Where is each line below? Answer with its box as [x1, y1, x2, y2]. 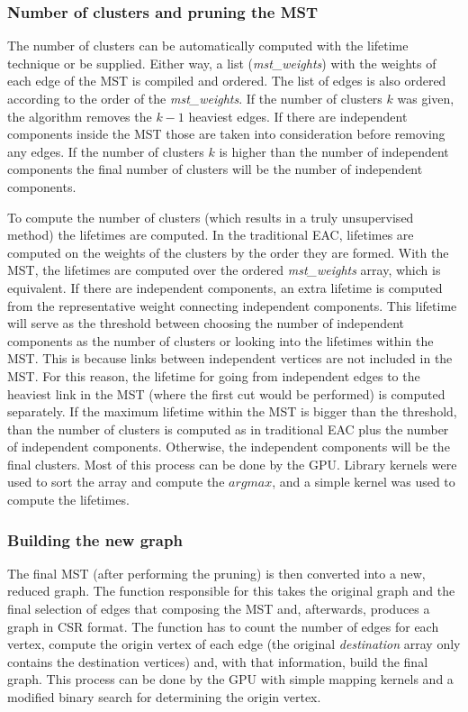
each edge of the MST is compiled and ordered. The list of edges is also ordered [7, 71, 446, 90]
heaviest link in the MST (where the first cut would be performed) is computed [7, 384, 445, 403]
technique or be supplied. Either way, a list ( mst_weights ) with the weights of [7, 53, 436, 72]
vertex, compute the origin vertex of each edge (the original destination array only [7, 634, 461, 653]
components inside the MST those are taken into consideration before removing [7, 124, 445, 143]
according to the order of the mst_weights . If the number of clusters [7, 89, 382, 107]
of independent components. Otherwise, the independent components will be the [7, 437, 450, 456]
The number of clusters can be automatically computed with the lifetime [7, 36, 409, 55]
